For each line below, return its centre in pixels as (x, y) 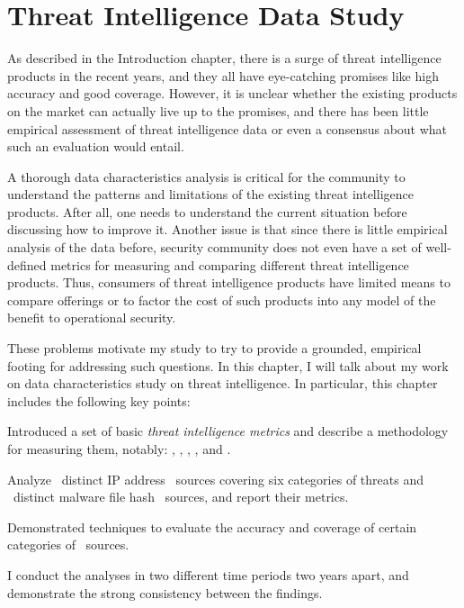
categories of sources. (68, 544)
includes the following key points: (99, 400)
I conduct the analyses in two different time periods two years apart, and (208, 574)
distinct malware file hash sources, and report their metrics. (181, 497)
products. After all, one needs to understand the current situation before (207, 211)
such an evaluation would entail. (96, 146)
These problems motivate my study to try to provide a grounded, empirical (214, 348)
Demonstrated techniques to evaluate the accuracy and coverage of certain (212, 526)
